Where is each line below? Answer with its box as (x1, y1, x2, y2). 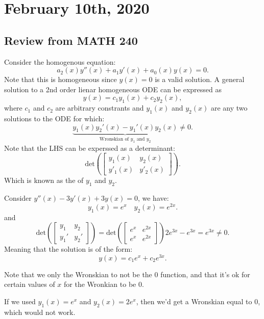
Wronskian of (99, 137, 129, 142)
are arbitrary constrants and (55, 102, 144, 113)
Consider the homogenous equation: (4, 56, 116, 67)
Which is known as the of (4, 175, 84, 185)
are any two (210, 102, 248, 113)
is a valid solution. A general (155, 74, 245, 85)
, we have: (137, 193, 169, 203)
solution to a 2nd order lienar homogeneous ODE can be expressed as (4, 84, 222, 94)
